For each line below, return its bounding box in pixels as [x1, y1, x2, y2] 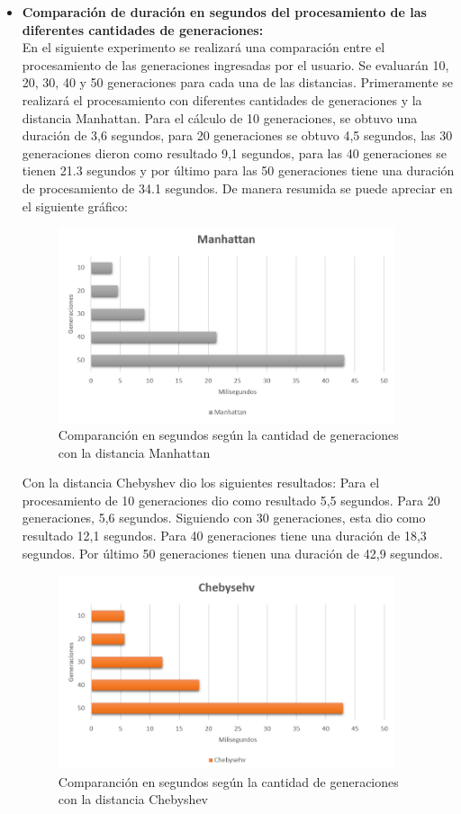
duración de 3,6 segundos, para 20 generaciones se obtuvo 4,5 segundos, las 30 [22, 126, 453, 145]
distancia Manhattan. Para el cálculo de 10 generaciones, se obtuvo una [22, 108, 418, 127]
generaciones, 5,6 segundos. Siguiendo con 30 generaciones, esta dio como [22, 508, 426, 527]
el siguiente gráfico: [22, 196, 128, 215]
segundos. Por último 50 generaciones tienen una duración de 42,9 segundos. [22, 543, 443, 562]
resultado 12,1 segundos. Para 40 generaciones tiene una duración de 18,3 [22, 526, 427, 545]
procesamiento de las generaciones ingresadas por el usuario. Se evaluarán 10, [22, 55, 449, 74]
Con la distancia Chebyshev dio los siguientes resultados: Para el [22, 473, 380, 492]
